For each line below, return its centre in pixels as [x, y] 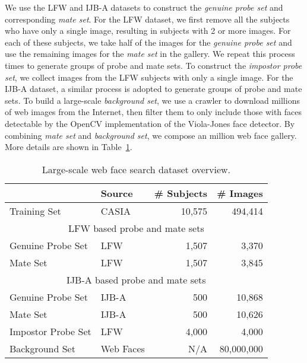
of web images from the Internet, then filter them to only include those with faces [153, 112]
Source [117, 193]
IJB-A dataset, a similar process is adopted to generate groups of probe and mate [153, 89]
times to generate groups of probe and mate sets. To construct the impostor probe [153, 65]
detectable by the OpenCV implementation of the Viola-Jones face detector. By [150, 123]
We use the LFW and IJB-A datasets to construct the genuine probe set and [144, 7]
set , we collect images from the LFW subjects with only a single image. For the [149, 77]
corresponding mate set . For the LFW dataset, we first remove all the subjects [147, 19]
